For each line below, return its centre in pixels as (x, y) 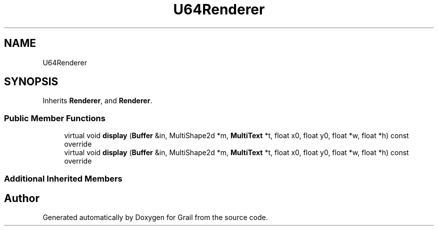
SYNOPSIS (31, 82)
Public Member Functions (55, 118)
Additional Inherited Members (63, 178)
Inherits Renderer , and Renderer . (97, 101)
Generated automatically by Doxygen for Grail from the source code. (155, 218)
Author (22, 198)
